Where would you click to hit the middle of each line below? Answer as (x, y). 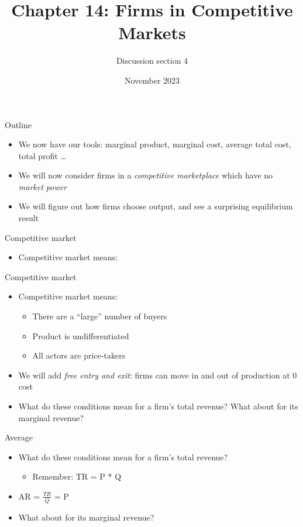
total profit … (42, 155)
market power (43, 186)
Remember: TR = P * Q (77, 476)
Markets (152, 32)
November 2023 (152, 80)
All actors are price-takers (79, 355)
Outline (18, 124)
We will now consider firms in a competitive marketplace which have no (146, 175)
